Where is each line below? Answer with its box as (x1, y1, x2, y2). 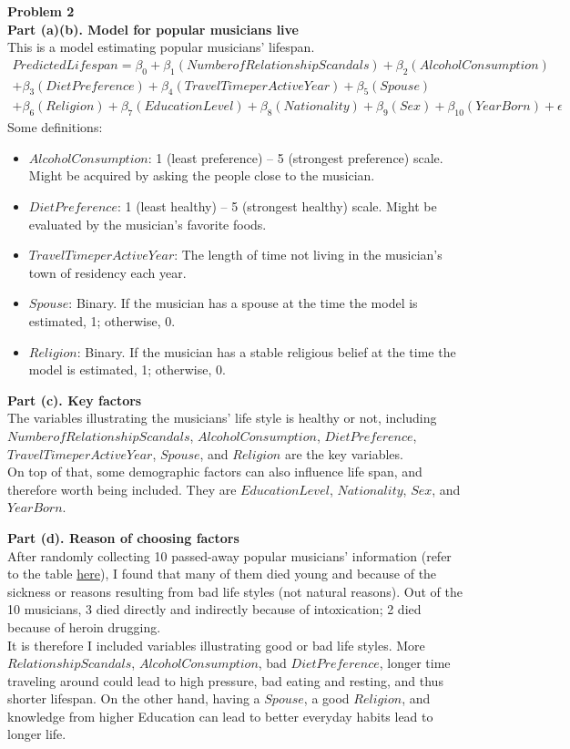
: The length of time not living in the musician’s (174, 245, 443, 264)
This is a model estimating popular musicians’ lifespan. (7, 37, 315, 56)
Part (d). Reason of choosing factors (7, 528, 239, 547)
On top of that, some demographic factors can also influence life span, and (7, 462, 422, 481)
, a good (303, 689, 350, 708)
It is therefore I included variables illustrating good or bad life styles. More (7, 635, 425, 654)
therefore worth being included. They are (7, 479, 237, 498)
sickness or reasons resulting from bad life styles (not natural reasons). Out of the (7, 581, 463, 600)
